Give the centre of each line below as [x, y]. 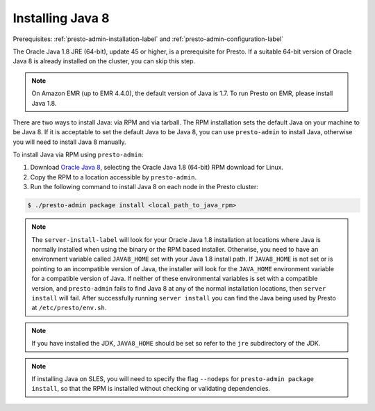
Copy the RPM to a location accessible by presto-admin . [114, 177]
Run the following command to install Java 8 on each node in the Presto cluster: [144, 187]
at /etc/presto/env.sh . [69, 308]
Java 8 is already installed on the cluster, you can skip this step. [104, 61]
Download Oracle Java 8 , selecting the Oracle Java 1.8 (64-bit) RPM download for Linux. [157, 168]
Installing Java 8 [61, 18]
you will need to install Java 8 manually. [69, 142]
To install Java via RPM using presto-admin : [78, 155]
